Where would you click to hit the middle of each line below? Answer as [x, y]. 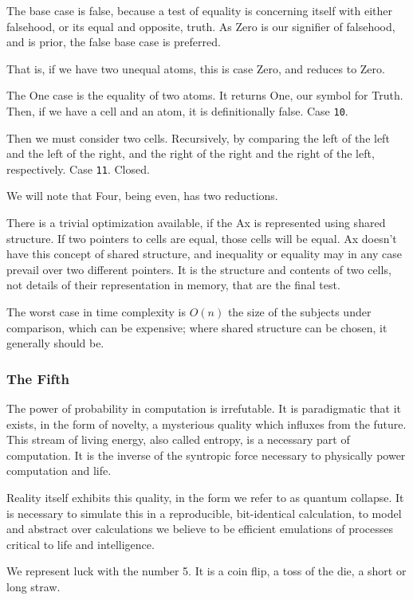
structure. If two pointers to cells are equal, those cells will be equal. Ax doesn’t [202, 238]
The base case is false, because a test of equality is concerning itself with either [200, 10]
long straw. [33, 586]
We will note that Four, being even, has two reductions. [142, 196]
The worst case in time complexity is [96, 312]
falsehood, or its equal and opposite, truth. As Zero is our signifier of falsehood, [201, 26]
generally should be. [55, 343]
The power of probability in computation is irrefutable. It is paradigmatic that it [204, 408]
